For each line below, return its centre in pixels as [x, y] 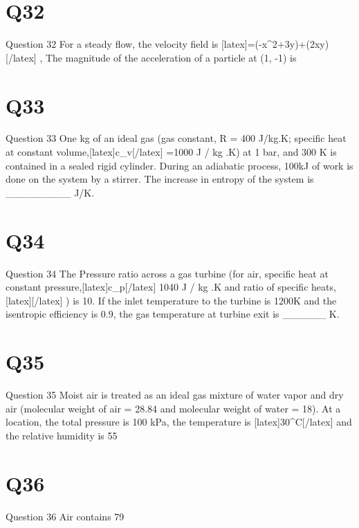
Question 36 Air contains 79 [65, 516]
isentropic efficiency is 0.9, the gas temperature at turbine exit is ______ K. [173, 314]
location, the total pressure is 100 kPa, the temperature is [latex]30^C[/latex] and [179, 422]
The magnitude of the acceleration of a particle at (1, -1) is [171, 57]
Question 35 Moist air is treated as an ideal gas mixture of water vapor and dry [175, 395]
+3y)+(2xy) [303, 44]
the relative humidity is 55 [62, 435]
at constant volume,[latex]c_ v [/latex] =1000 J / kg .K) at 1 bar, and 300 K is [171, 152]
